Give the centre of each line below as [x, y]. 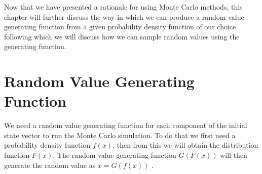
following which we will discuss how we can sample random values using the [122, 36]
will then [234, 155]
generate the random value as [50, 165]
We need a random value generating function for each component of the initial [126, 125]
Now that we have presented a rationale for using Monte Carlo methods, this [123, 7]
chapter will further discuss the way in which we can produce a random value [124, 16]
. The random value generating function [115, 155]
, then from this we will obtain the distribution [185, 145]
